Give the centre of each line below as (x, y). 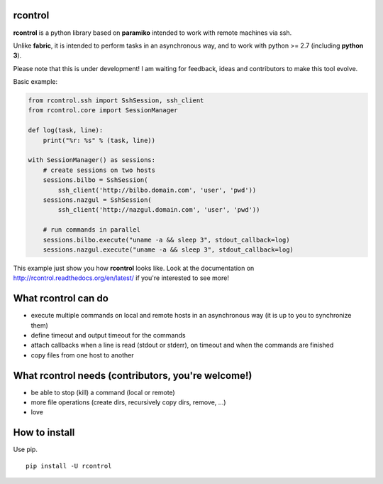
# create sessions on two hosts (99, 170)
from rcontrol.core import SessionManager (103, 111)
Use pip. (26, 450)
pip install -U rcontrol (69, 466)
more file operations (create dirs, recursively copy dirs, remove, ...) (128, 402)
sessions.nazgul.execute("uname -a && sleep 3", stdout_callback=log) (168, 249)
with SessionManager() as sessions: (92, 160)
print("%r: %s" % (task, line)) (99, 140)
